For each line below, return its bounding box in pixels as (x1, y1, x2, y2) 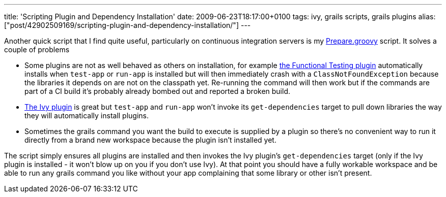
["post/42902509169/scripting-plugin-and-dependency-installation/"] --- (4, 21, 251, 29)
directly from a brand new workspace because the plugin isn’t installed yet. (24, 136, 276, 144)
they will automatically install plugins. (24, 111, 149, 120)
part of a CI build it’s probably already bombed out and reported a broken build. (24, 87, 290, 95)
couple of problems (4, 45, 70, 54)
